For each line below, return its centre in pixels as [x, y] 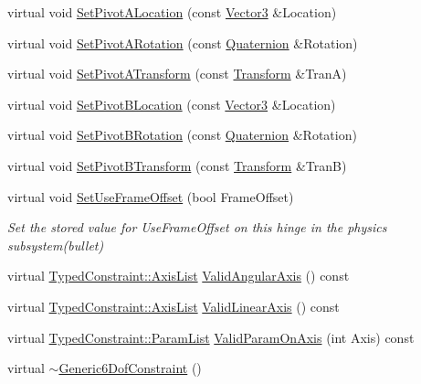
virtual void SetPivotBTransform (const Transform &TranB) [177, 165]
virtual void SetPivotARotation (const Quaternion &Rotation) [183, 43]
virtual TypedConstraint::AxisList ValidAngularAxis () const [179, 276]
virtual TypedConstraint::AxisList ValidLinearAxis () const [174, 306]
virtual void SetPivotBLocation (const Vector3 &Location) [172, 104]
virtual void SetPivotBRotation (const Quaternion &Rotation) [182, 135]
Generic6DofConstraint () [130, 368]
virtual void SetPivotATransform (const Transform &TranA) [177, 74]
